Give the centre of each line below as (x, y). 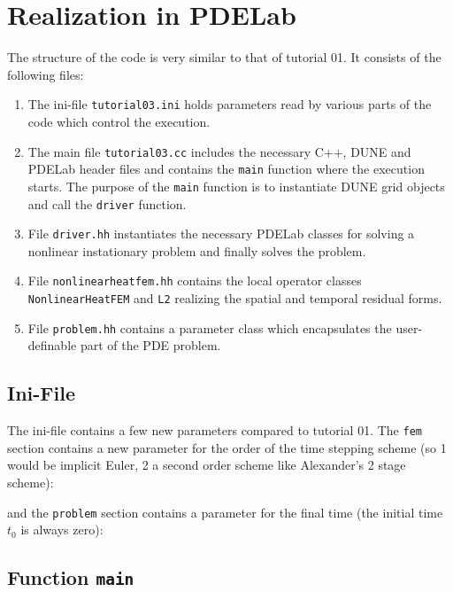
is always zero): (62, 530)
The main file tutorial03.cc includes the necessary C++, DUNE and (219, 151)
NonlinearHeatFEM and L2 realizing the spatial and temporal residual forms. (235, 298)
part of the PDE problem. (150, 345)
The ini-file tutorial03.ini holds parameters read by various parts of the (230, 104)
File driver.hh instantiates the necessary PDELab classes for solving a (221, 234)
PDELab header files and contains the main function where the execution (226, 169)
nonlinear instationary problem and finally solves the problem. (197, 250)
